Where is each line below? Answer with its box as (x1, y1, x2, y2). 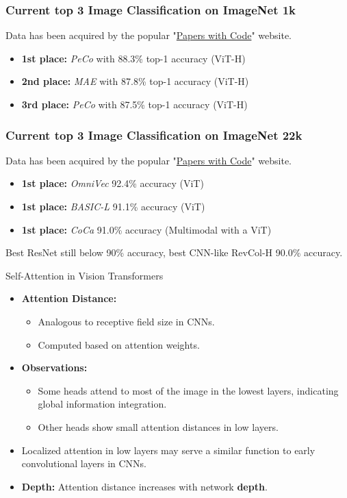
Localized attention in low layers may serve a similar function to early (21, 443, 316, 457)
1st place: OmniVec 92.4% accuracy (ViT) (21, 176, 204, 190)
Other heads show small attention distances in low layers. (38, 419, 279, 434)
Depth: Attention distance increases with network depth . (21, 479, 268, 493)
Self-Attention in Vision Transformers (5, 268, 164, 282)
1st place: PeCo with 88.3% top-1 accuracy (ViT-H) (21, 51, 246, 65)
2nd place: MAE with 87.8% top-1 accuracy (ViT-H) (21, 74, 249, 88)
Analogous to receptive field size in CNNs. (38, 314, 215, 328)
